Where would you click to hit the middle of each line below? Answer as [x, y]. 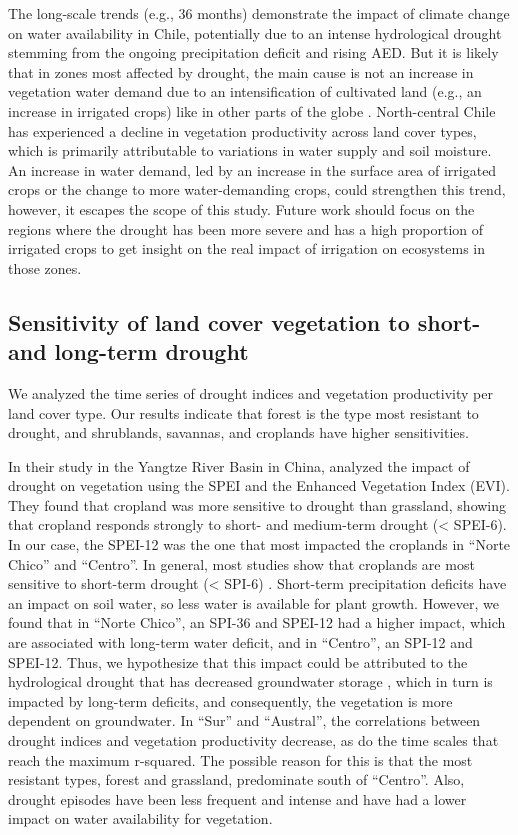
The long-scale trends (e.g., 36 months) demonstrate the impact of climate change [259, 13]
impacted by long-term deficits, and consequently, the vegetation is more [230, 700]
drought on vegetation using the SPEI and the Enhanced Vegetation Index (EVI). [259, 485]
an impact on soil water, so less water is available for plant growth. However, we [253, 602]
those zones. [45, 267]
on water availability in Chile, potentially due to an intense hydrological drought [255, 32]
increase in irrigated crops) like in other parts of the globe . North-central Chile [252, 110]
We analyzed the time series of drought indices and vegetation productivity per [250, 392]
